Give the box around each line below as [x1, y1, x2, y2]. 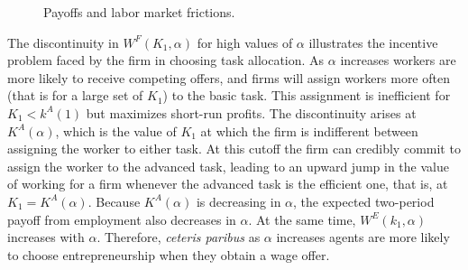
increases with [7, 228, 85, 247]
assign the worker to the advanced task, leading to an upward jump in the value [7, 156, 449, 175]
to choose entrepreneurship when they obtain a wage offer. [7, 245, 330, 264]
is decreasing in [196, 191, 281, 210]
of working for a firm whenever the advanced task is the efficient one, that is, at [7, 174, 448, 193]
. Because [87, 191, 141, 210]
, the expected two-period [293, 191, 435, 210]
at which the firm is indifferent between [200, 121, 418, 140]
